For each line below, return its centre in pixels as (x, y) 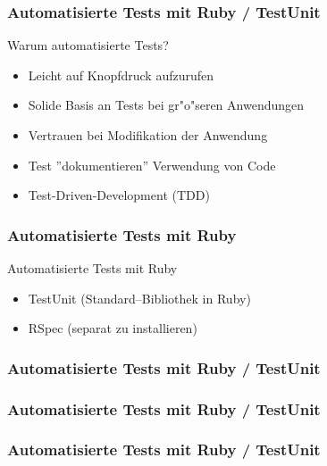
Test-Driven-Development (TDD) (119, 195)
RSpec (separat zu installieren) (113, 328)
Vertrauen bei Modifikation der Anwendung (148, 135)
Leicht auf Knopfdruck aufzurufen (121, 75)
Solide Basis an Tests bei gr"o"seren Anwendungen (166, 105)
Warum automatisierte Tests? (88, 45)
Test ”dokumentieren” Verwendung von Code (152, 165)
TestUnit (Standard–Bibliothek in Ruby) (139, 298)
